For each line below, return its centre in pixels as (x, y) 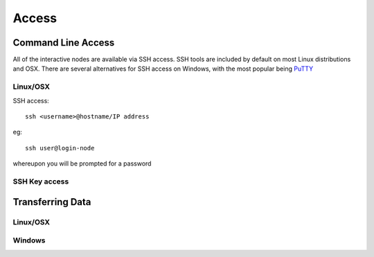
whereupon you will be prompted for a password (82, 163)
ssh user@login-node (60, 148)
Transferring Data (52, 202)
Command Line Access (64, 43)
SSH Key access (41, 181)
